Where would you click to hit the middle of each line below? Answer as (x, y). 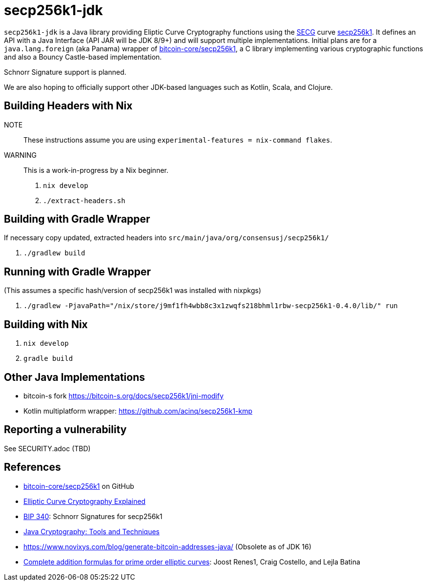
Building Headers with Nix (68, 106)
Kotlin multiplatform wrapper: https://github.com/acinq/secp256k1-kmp (138, 411)
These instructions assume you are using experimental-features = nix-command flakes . (178, 140)
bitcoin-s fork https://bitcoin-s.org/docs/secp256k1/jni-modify (124, 396)
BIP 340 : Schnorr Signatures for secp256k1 (93, 516)
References (32, 467)
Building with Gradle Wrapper (77, 219)
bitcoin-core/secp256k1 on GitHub (79, 486)
